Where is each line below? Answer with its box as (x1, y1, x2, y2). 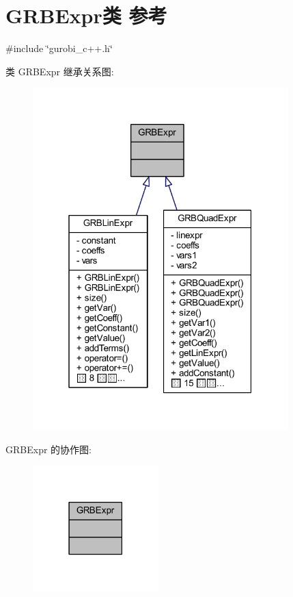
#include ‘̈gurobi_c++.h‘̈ (5, 41, 113, 55)
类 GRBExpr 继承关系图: (5, 64, 114, 78)
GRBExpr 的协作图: (5, 442, 92, 456)
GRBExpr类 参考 (5, 1, 167, 29)
